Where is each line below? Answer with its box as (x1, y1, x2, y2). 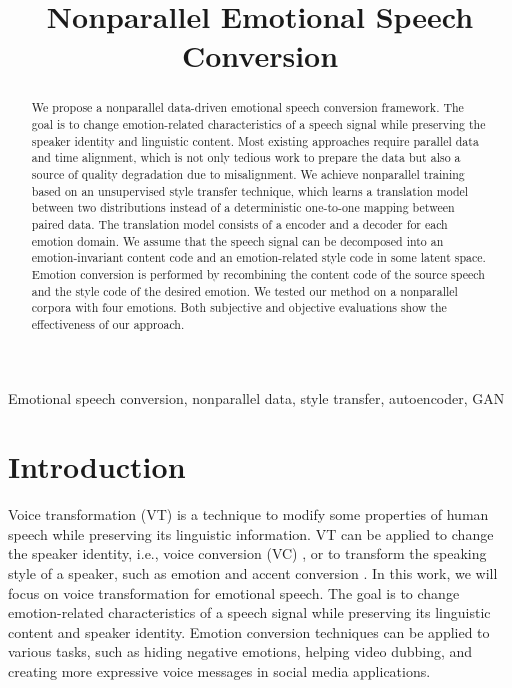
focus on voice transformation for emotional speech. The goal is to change (8, 582, 460, 603)
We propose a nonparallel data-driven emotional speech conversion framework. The (31, 99, 464, 116)
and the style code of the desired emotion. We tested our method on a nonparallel (31, 282, 458, 299)
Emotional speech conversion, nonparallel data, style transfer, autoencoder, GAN (8, 387, 505, 408)
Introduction (8, 446, 186, 487)
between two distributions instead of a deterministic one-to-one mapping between (31, 199, 455, 216)
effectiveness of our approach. (31, 315, 185, 332)
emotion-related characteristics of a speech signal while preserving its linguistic (8, 602, 491, 623)
